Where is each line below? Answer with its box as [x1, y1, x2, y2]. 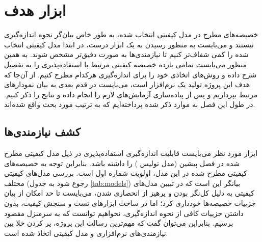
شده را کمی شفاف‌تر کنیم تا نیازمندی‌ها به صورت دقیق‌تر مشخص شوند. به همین [4, 49, 249, 60]
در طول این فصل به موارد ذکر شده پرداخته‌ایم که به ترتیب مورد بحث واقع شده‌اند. [4, 99, 255, 110]
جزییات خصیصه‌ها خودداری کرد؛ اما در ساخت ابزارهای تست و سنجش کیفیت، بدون [4, 198, 256, 208]
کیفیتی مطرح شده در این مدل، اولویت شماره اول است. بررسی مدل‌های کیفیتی [4, 168, 247, 178]
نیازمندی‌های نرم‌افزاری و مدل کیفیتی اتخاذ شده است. [4, 227, 168, 238]
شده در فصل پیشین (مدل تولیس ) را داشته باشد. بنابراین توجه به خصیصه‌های [4, 157, 240, 168]
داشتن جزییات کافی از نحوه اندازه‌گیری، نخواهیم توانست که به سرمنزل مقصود [4, 207, 244, 218]
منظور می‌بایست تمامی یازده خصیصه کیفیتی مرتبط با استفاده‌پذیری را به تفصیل [4, 59, 247, 69]
